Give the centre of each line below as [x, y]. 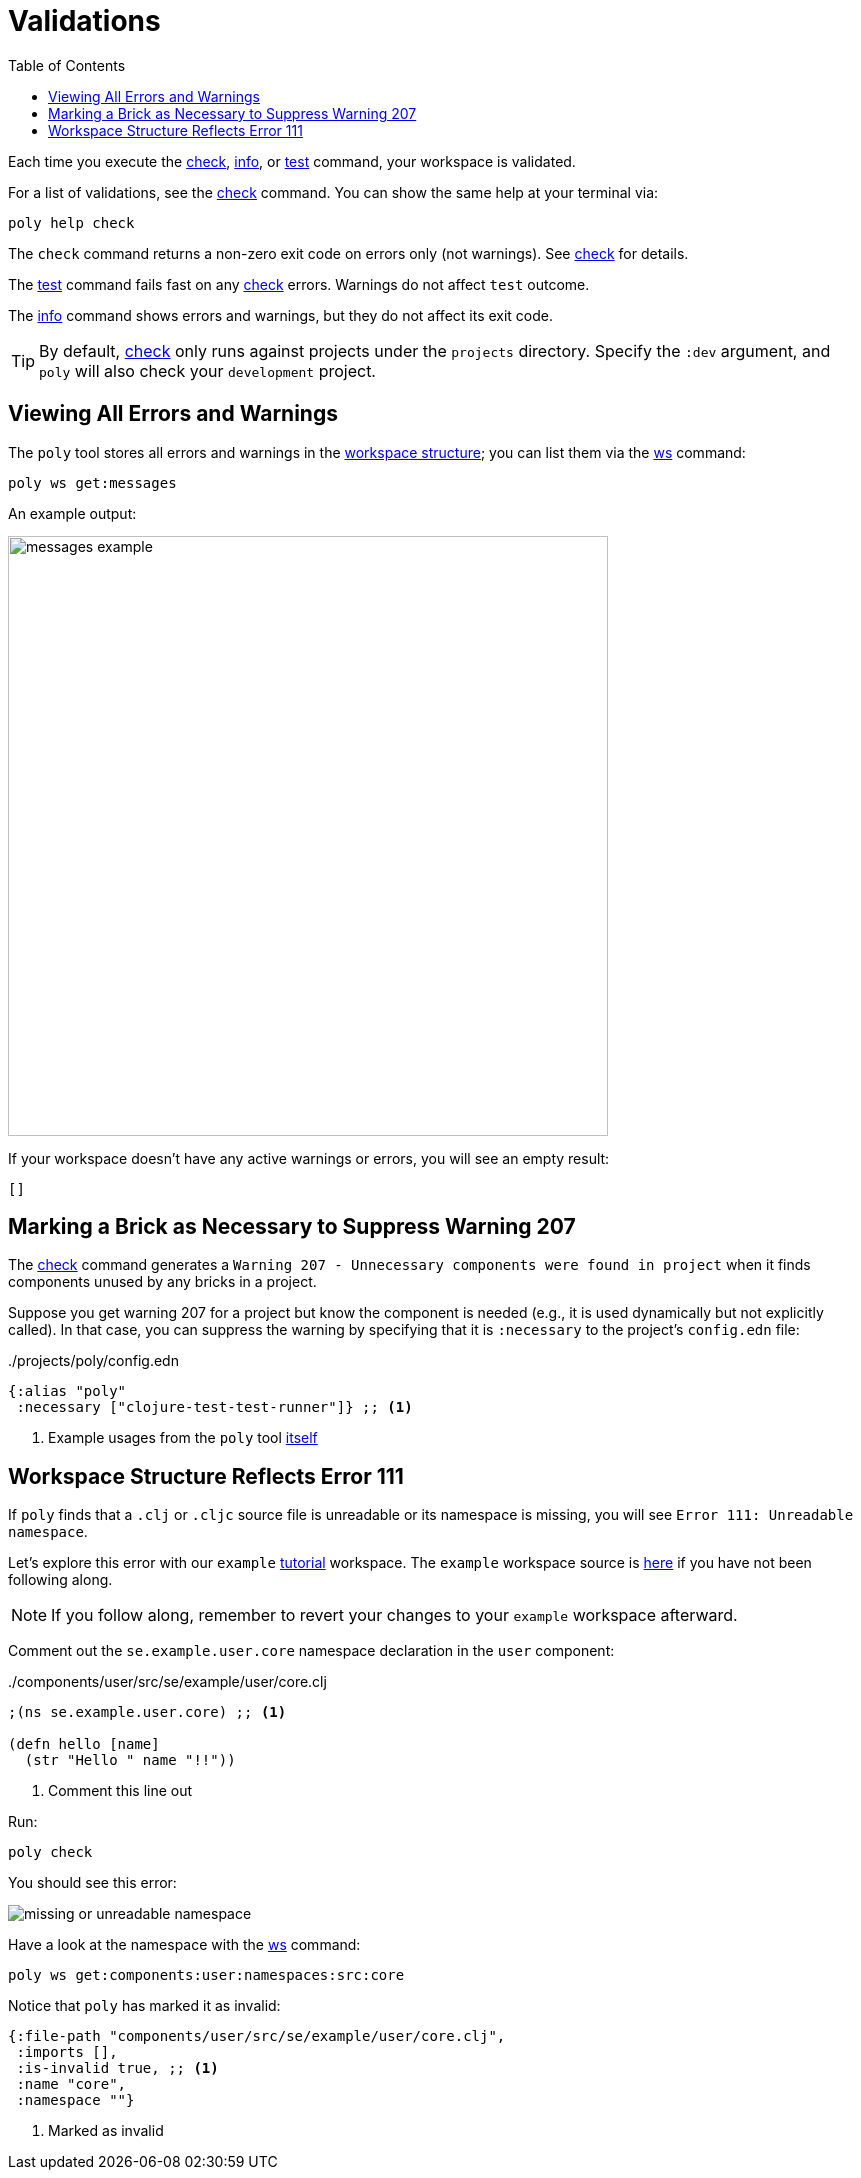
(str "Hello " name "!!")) [130, 1760]
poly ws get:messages [92, 482]
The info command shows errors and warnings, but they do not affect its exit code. [281, 315]
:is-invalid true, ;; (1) [117, 2068]
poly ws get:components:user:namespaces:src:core [206, 1975]
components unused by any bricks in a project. [162, 1282]
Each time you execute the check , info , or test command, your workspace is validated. [292, 161]
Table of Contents [67, 65]
